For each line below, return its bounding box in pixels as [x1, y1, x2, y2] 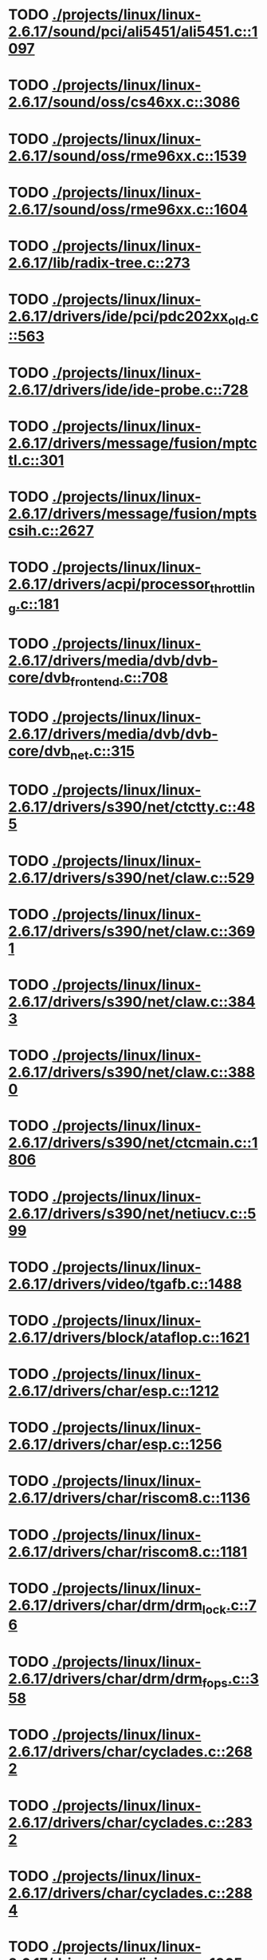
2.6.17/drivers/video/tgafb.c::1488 [8, 1275, 242, 1293]
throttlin [210, 581, 256, 596]
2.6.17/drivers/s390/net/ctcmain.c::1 [8, 1133, 258, 1152]
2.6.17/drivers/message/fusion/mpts [8, 505, 257, 523]
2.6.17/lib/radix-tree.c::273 [8, 253, 190, 272]
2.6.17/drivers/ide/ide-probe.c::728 [8, 380, 249, 399]
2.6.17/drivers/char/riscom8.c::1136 [8, 1489, 251, 1508]
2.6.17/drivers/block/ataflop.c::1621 [8, 1329, 250, 1346]
